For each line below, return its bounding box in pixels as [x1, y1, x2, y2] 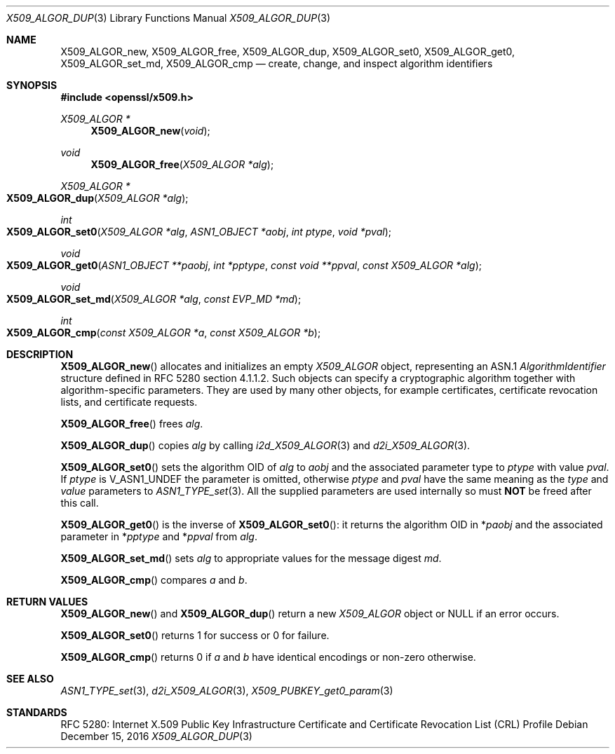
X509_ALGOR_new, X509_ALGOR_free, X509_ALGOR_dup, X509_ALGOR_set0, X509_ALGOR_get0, [60, 46, 515, 57]
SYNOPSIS [6, 79, 58, 91]
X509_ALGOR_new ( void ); [90, 125, 210, 137]
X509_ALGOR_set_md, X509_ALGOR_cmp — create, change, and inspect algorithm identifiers [60, 57, 493, 69]
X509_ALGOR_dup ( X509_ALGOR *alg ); [6, 192, 189, 204]
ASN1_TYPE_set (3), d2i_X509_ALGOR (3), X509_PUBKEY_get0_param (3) [60, 685, 393, 697]
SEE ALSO [6, 673, 54, 685]
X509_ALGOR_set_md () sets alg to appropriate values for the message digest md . [60, 552, 442, 564]
